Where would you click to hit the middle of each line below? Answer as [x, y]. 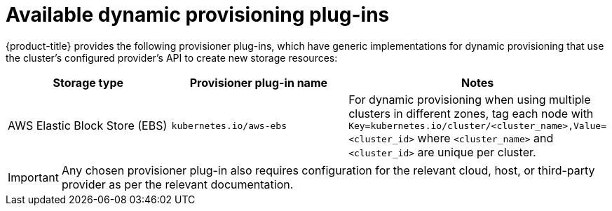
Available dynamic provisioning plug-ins [198, 15]
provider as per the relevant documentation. [177, 184]
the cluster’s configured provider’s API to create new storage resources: [172, 57]
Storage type [88, 82]
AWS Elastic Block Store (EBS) [88, 126]
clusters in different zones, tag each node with [471, 113]
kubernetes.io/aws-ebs [229, 125]
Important [33, 177]
